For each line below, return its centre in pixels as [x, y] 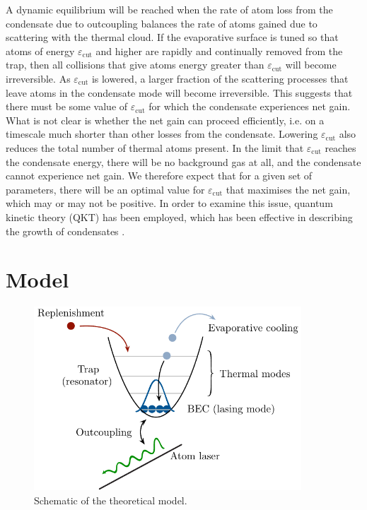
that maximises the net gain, [288, 189]
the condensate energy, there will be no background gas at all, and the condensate [183, 161]
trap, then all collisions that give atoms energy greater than [135, 65]
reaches [340, 147]
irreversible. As [38, 78]
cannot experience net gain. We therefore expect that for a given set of [159, 176]
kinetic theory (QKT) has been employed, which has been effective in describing [179, 217]
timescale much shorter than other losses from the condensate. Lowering [162, 134]
